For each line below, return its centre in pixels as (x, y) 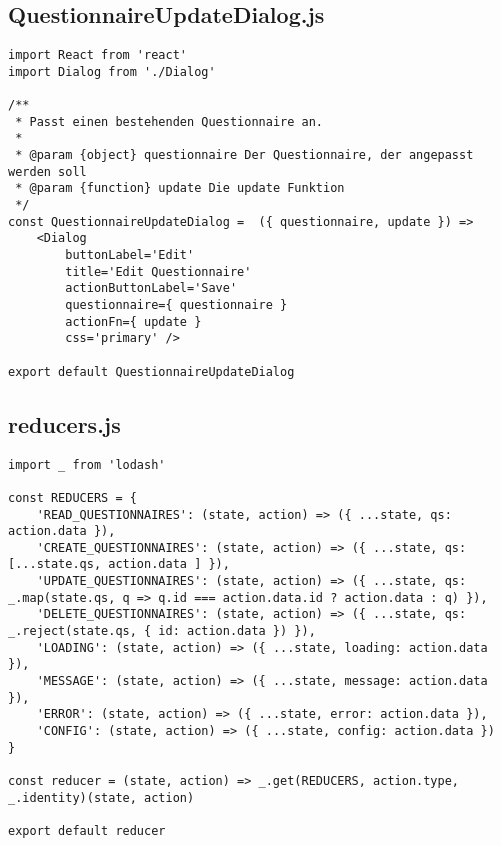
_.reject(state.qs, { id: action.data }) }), (162, 631)
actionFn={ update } (133, 321)
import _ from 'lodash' (87, 464)
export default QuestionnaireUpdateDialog (151, 371)
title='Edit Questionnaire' (158, 271)
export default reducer (87, 830)
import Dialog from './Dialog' (112, 71)
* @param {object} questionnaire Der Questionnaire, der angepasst (244, 155)
